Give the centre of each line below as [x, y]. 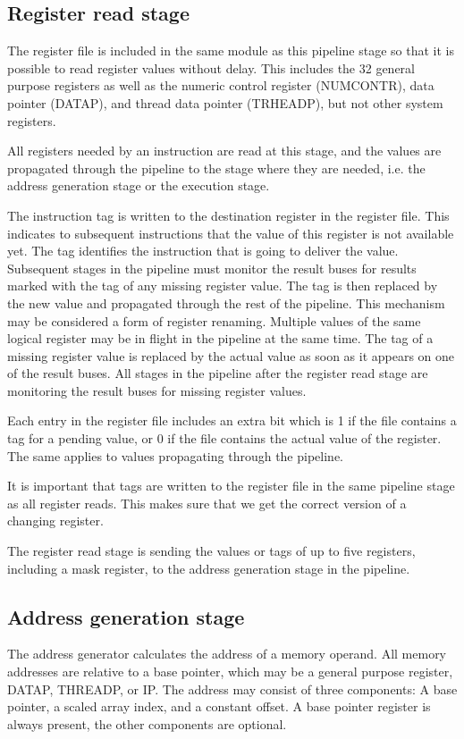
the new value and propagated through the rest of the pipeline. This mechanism [226, 302]
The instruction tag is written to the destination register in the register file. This [228, 215]
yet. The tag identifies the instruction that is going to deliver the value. [203, 251]
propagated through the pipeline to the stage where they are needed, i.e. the [216, 168]
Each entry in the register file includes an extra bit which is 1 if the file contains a [232, 420]
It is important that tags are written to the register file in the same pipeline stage [231, 486]
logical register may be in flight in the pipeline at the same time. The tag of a [220, 338]
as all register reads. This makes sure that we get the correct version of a [207, 503]
